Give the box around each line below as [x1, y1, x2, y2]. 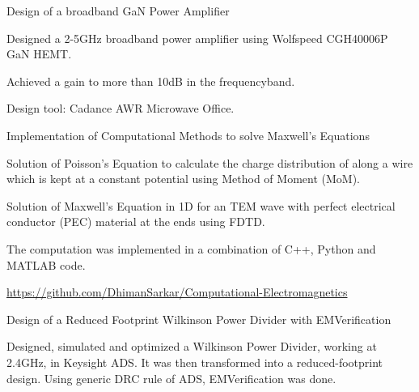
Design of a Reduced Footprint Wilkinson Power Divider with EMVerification [6, 310, 391, 327]
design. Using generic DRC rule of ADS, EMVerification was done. [6, 369, 336, 386]
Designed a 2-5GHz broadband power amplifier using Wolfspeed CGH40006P [6, 29, 388, 46]
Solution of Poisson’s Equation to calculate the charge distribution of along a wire [6, 154, 413, 171]
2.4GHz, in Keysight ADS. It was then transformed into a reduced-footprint [6, 353, 383, 370]
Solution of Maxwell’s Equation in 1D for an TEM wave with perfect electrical [6, 197, 396, 214]
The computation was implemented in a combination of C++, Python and [6, 240, 376, 257]
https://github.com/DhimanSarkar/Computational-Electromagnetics [6, 283, 348, 300]
